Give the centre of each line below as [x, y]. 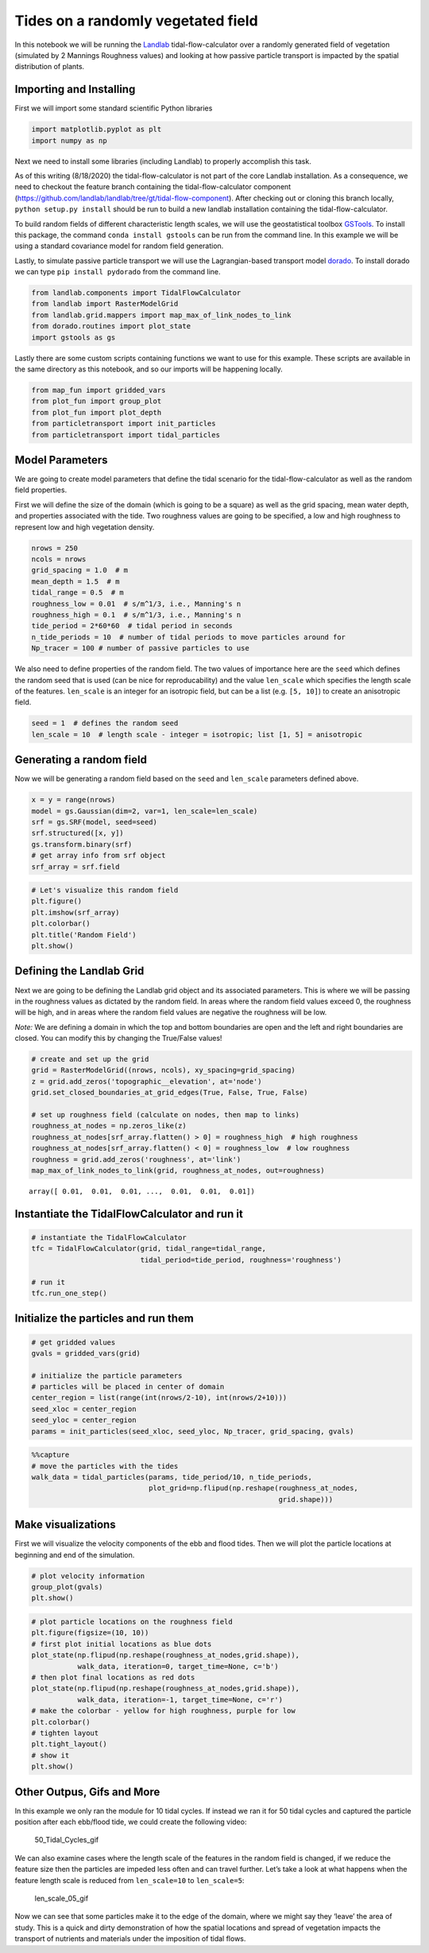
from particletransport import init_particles [124, 424]
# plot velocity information [88, 1576]
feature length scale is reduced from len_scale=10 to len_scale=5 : [129, 1880]
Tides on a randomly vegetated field [136, 21]
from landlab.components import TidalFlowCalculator [136, 293]
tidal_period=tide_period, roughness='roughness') [241, 1260]
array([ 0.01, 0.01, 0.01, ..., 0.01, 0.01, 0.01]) [142, 1191]
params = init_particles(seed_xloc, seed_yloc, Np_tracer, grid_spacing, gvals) [193, 1431]
